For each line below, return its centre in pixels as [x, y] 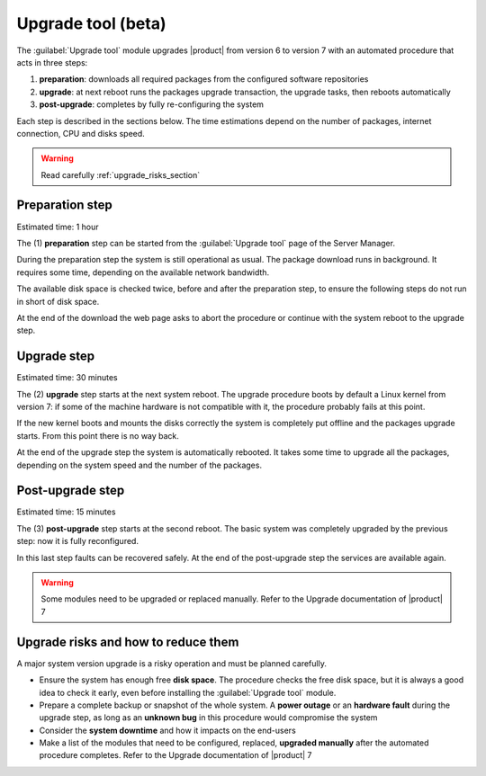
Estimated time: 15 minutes [66, 512]
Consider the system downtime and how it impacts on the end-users [167, 730]
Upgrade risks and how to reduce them [128, 642]
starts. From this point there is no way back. [98, 435]
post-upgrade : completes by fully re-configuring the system [152, 104]
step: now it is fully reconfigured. [78, 541]
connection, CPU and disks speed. [81, 133]
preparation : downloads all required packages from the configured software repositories [204, 79]
